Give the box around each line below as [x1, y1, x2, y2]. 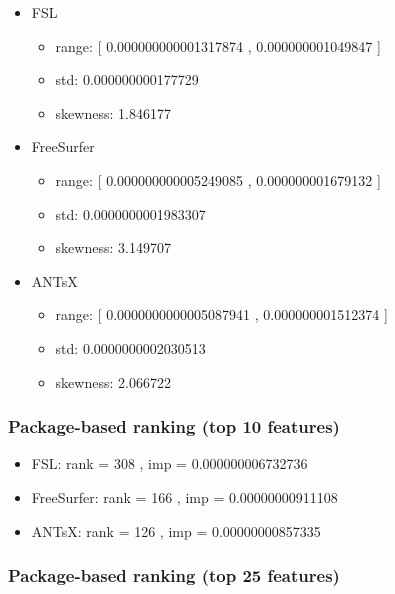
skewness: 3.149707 [55, 237, 171, 258]
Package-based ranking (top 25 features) [8, 563, 340, 588]
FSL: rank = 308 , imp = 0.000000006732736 [31, 453, 308, 474]
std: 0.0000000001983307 [55, 203, 206, 224]
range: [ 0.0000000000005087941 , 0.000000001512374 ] [55, 304, 388, 325]
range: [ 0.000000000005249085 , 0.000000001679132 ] [55, 169, 381, 190]
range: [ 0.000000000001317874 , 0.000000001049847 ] [55, 35, 381, 56]
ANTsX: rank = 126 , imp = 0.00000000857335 [31, 520, 321, 541]
